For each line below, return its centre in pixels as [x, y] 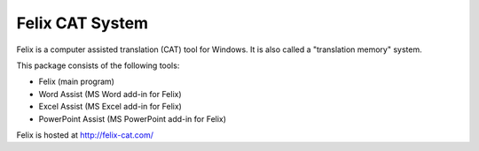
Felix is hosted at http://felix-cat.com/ [85, 135]
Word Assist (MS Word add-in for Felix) [110, 94]
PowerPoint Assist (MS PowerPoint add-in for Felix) [132, 118]
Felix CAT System [82, 23]
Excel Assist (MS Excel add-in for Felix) [110, 107]
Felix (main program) [77, 82]
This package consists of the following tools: [98, 65]
